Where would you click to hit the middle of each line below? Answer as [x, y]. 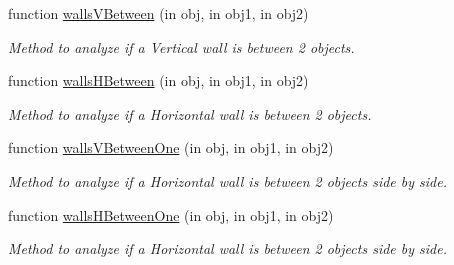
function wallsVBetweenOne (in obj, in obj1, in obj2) [171, 147]
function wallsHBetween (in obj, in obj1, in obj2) [158, 80]
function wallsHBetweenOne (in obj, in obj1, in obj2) [171, 214]
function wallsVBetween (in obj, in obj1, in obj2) [158, 13]
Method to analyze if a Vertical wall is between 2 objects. [181, 46]
